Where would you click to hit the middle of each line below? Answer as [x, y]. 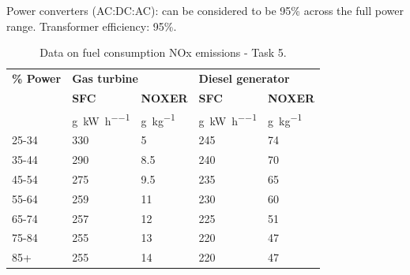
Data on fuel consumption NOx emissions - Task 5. [163, 52]
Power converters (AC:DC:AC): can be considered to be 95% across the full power [205, 10]
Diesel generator [244, 78]
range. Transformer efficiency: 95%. [92, 26]
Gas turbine [105, 78]
